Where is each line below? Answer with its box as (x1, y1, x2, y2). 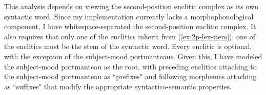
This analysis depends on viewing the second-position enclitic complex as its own (4, 1, 259, 11)
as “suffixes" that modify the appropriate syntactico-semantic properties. (4, 81, 232, 91)
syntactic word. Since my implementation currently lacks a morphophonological (4, 11, 254, 21)
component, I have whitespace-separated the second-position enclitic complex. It (4, 21, 256, 32)
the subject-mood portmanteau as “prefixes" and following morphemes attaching (4, 71, 257, 82)
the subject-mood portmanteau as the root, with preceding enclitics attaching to (4, 61, 257, 72)
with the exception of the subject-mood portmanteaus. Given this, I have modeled (4, 51, 262, 61)
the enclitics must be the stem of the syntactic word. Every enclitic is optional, (4, 41, 252, 52)
